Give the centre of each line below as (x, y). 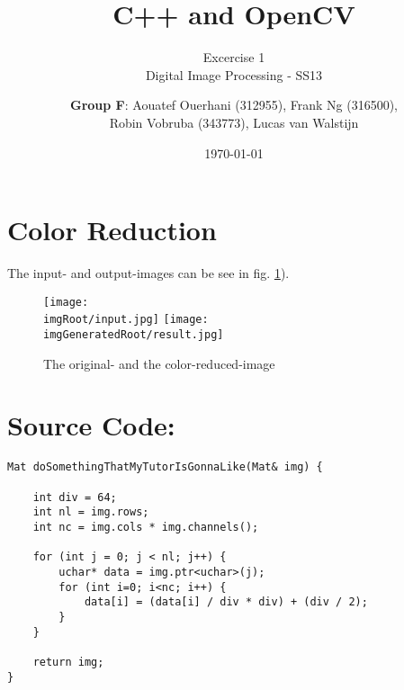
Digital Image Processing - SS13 (234, 74)
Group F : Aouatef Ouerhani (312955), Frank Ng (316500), (234, 105)
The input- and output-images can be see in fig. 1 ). (148, 273)
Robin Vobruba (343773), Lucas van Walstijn (234, 122)
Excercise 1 (234, 57)
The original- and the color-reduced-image (159, 363)
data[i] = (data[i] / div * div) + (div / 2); (226, 602)
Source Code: (91, 425)
